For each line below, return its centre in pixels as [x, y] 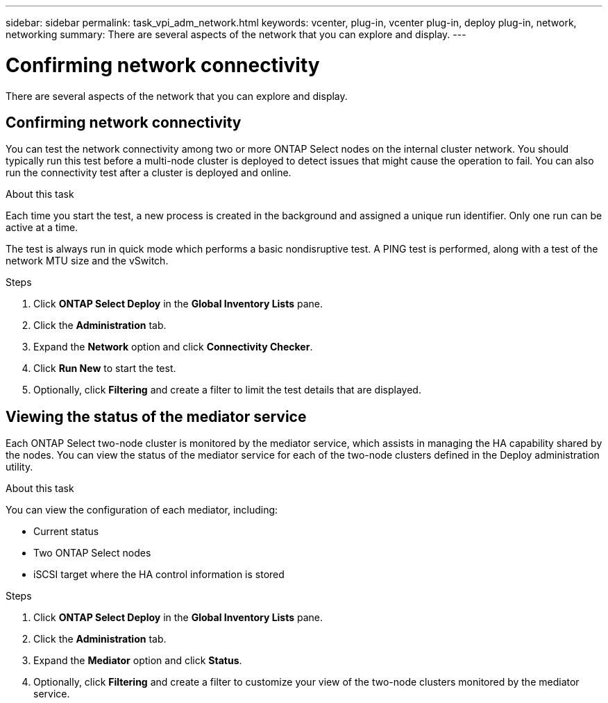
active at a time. [42, 228]
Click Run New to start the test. [105, 369]
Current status [66, 532]
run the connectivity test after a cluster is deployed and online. [149, 173]
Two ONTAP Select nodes [92, 553]
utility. [19, 467]
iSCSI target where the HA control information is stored [159, 575]
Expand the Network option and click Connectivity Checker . [173, 347]
